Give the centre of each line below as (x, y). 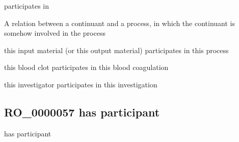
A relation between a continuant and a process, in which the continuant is (119, 23)
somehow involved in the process (55, 33)
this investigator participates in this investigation (81, 84)
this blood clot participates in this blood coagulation (86, 67)
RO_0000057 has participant (82, 112)
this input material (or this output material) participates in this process (116, 50)
